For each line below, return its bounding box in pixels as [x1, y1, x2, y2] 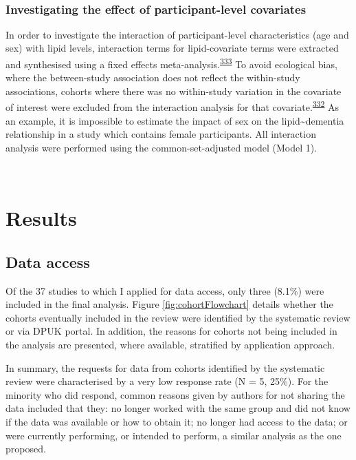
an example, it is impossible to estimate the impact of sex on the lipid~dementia [5, 113, 344, 127]
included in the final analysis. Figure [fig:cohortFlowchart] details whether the [5, 297, 333, 311]
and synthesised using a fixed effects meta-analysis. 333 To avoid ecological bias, [5, 55, 337, 71]
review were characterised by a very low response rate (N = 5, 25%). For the [5, 374, 329, 388]
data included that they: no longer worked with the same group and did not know [5, 401, 351, 415]
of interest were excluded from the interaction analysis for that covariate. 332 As [5, 98, 340, 114]
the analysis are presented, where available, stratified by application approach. [5, 337, 335, 352]
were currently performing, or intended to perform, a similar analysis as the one [5, 428, 342, 442]
